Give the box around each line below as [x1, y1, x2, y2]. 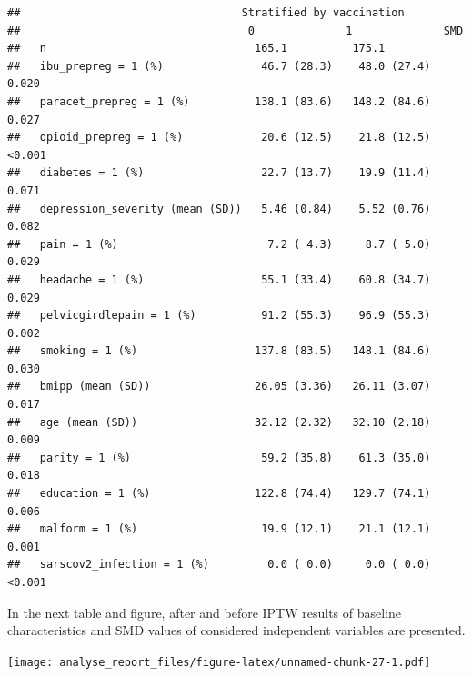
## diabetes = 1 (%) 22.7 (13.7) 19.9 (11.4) [7, 166, 431, 180]
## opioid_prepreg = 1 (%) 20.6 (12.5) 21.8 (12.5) [7, 131, 431, 144]
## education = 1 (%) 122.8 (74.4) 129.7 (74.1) [7, 487, 431, 501]
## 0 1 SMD [7, 24, 464, 37]
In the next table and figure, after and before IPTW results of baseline [7, 602, 402, 621]
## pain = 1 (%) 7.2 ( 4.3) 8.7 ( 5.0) [7, 237, 431, 251]
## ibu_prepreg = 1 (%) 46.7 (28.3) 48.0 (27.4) [7, 59, 431, 73]
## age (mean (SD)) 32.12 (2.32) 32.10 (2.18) [7, 415, 431, 429]
